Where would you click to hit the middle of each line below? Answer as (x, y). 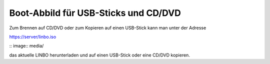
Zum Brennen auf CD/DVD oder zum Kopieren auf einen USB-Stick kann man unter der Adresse (108, 28)
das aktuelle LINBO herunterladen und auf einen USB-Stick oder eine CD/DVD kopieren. (99, 55)
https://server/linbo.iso (33, 37)
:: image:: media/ (26, 46)
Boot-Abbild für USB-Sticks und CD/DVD (95, 13)
